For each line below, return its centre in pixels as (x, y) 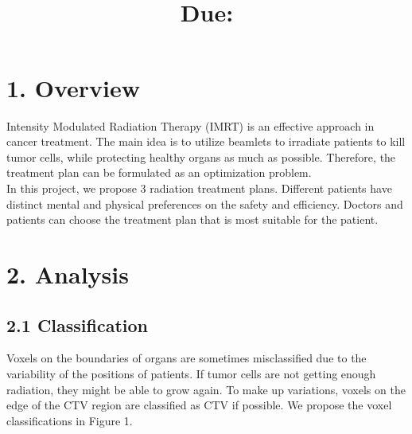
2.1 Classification (78, 325)
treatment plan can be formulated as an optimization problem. (159, 172)
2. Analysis (68, 274)
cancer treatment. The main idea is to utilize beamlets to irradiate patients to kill (206, 141)
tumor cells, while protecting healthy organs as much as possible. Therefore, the (201, 156)
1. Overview (74, 87)
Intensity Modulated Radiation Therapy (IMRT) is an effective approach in (190, 125)
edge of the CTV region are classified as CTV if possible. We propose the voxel (199, 405)
